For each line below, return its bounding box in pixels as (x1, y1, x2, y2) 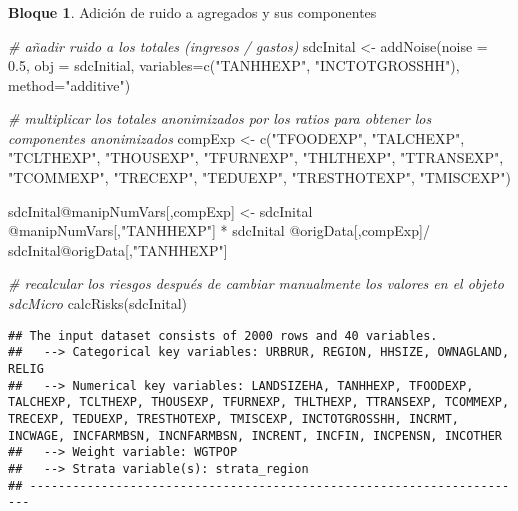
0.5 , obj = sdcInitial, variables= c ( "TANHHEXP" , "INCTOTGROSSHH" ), (8, 55, 460, 76)
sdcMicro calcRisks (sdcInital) (8, 293, 188, 314)
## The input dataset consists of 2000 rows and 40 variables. (8, 328, 438, 343)
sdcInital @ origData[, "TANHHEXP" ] (8, 239, 228, 260)
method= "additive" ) (8, 74, 131, 95)
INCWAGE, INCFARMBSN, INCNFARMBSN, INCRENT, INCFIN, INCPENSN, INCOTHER (8, 428, 502, 443)
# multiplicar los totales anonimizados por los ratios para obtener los (8, 108, 432, 129)
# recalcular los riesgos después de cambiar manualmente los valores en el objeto (8, 273, 504, 294)
